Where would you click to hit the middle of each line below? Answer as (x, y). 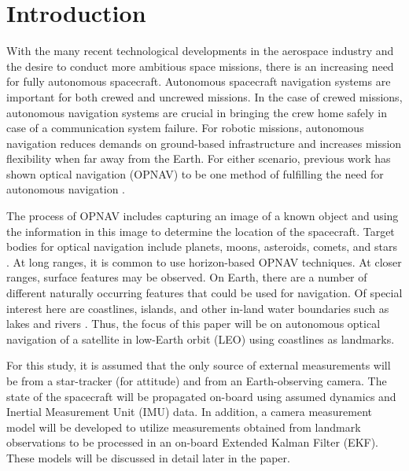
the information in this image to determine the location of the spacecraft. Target (201, 231)
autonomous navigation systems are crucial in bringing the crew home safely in (197, 112)
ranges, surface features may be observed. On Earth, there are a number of (187, 277)
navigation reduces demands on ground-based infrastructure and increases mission (204, 143)
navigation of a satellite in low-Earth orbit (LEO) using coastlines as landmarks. (201, 339)
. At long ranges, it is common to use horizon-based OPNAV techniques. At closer (204, 261)
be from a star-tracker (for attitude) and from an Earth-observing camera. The (197, 381)
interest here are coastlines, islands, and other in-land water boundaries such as (198, 308)
